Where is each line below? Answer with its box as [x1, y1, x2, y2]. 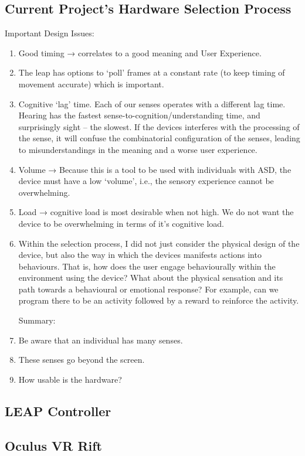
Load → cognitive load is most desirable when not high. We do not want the [18, 206, 294, 218]
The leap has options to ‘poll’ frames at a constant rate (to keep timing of [18, 66, 285, 79]
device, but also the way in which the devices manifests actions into [18, 249, 262, 261]
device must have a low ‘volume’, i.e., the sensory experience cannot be [18, 175, 274, 187]
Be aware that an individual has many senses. [18, 334, 183, 346]
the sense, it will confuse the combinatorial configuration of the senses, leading [18, 132, 300, 144]
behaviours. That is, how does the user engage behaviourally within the [18, 260, 276, 272]
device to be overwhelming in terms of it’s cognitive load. [18, 217, 225, 229]
